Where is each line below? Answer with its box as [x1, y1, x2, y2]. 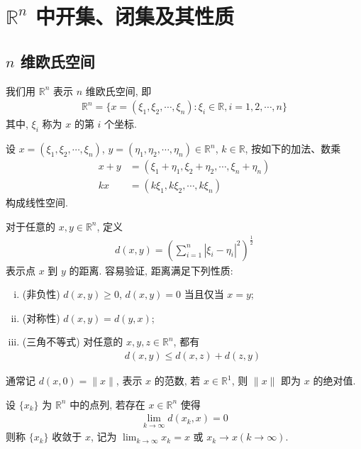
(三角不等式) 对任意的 [22, 334, 123, 349]
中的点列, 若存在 [70, 397, 145, 411]
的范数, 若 [154, 373, 201, 388]
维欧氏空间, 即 [85, 83, 152, 98]
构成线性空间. [6, 195, 68, 210]
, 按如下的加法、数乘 [245, 141, 341, 155]
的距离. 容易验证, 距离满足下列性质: [69, 262, 233, 277]
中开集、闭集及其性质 [35, 1, 234, 31]
